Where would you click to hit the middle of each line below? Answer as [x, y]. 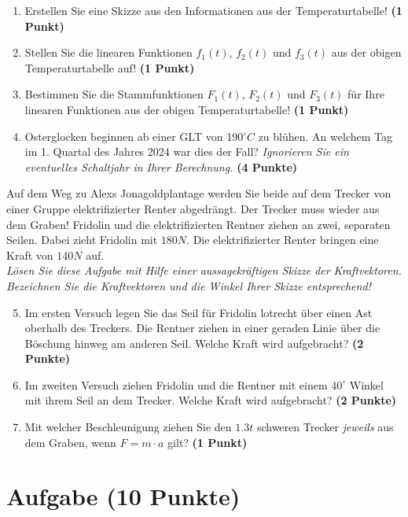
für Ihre [366, 94]
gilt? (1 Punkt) [208, 442]
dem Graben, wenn [70, 442]
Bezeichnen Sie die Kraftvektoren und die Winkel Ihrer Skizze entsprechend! [189, 285]
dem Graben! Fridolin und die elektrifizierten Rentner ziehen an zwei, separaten [198, 224]
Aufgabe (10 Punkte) [123, 496]
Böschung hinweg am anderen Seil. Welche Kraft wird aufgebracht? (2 [194, 343]
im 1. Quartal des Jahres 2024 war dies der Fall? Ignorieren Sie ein [187, 151]
